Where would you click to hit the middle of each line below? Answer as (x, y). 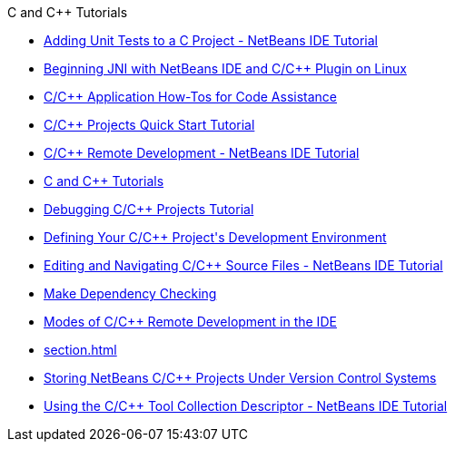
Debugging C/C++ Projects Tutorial (149, 209)
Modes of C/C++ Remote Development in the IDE (190, 322)
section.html (80, 350)
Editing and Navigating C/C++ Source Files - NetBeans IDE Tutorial (243, 265)
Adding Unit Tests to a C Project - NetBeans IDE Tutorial (211, 40)
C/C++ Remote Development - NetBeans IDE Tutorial (202, 153)
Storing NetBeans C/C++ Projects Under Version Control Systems (240, 378)
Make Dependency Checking (130, 293)
